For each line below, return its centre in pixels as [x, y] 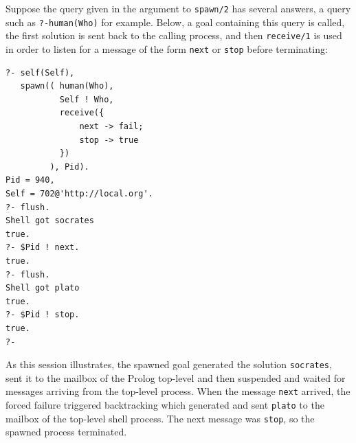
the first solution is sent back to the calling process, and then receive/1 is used [174, 35]
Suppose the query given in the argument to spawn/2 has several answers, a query [178, 8]
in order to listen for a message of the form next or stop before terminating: [167, 48]
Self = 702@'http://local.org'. [79, 193]
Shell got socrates [50, 221]
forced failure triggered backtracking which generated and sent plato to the [165, 405]
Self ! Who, [87, 99]
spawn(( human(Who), [67, 86]
